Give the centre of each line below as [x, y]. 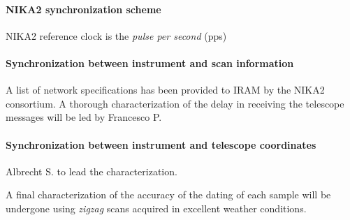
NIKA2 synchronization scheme [83, 9]
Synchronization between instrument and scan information [150, 63]
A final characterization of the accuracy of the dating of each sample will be [168, 195]
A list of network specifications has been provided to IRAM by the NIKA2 [165, 90]
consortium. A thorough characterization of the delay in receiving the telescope [175, 103]
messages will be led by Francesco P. [84, 117]
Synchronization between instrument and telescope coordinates [161, 144]
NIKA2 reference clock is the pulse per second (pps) [116, 35]
